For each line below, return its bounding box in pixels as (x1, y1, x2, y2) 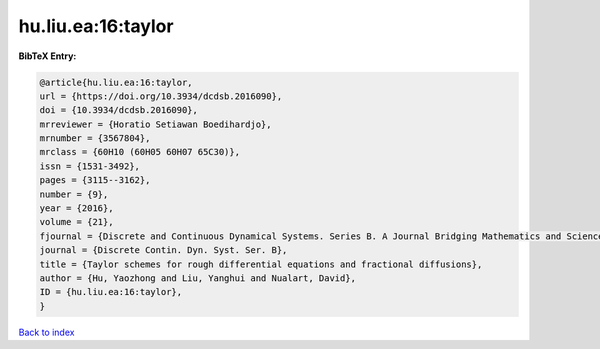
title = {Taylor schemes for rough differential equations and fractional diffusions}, (39, 258, 483, 270)
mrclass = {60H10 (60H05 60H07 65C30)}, (39, 146, 240, 158)
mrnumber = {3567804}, (39, 133, 151, 144)
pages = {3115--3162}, (39, 175, 151, 186)
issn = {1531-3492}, (39, 160, 140, 172)
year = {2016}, (39, 203, 114, 214)
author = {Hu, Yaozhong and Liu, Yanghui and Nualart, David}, (39, 273, 357, 284)
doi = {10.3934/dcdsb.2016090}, (39, 105, 199, 116)
